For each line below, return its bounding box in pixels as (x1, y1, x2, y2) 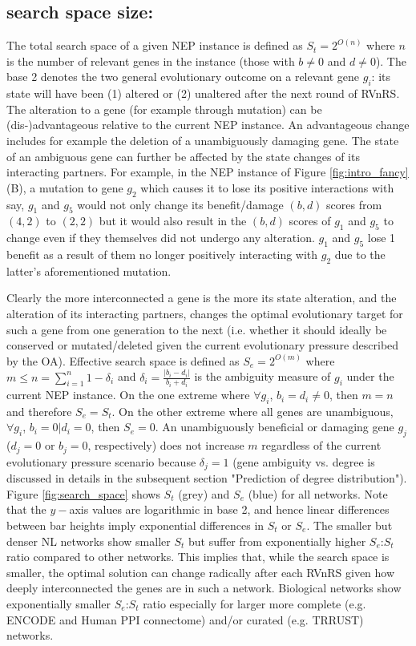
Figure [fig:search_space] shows (6, 485, 160, 502)
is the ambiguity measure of (194, 368, 331, 385)
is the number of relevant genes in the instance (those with (6, 52, 295, 69)
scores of (289, 212, 331, 229)
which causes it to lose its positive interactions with (140, 179, 394, 196)
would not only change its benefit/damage (77, 196, 284, 212)
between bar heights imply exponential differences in (6, 516, 265, 533)
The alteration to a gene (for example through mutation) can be (6, 100, 322, 117)
